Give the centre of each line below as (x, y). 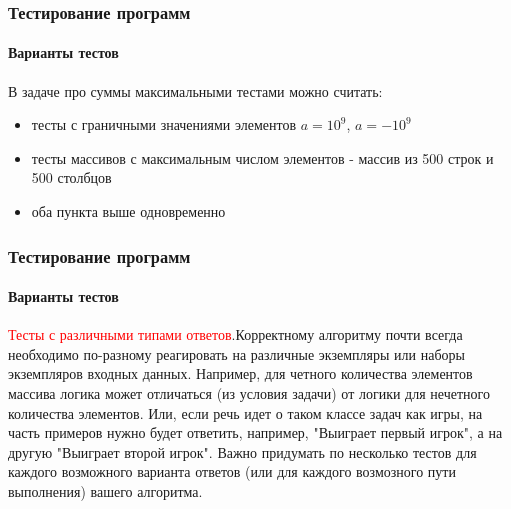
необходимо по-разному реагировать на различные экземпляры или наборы (236, 353)
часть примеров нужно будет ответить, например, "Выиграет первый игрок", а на (255, 432)
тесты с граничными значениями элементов (164, 124)
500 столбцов (71, 177)
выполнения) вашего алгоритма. (105, 491)
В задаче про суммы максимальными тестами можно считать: (195, 90)
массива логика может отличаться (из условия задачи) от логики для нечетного (249, 393)
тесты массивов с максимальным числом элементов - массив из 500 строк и (262, 157)
